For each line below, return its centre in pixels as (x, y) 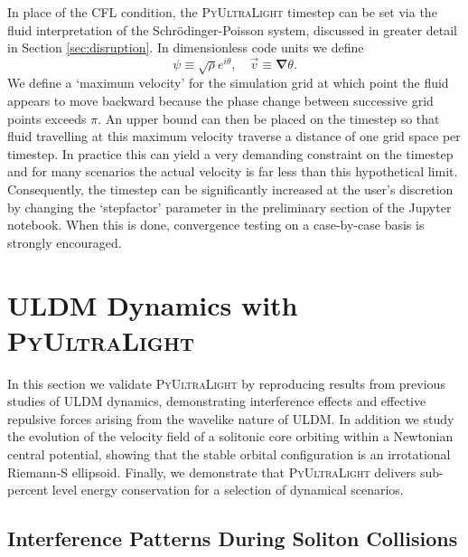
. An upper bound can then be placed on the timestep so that (269, 118)
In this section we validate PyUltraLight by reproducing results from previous (226, 383)
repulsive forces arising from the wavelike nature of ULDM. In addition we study (231, 418)
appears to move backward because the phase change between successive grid (220, 100)
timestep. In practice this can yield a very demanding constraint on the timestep (230, 153)
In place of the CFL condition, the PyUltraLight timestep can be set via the (222, 12)
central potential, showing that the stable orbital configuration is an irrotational (229, 454)
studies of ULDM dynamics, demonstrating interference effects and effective (217, 401)
